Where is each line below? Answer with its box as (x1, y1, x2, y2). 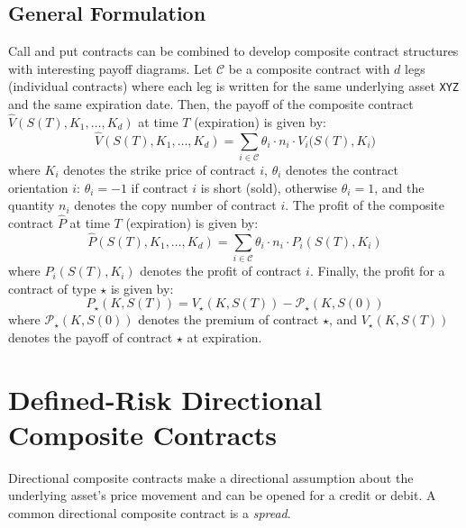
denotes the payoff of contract (8, 327, 173, 346)
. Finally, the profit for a (309, 261, 445, 280)
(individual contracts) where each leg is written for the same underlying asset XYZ (8, 77, 459, 96)
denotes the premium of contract (138, 310, 319, 329)
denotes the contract (286, 160, 398, 178)
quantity (8, 196, 55, 214)
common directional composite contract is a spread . (8, 504, 291, 523)
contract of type (8, 278, 96, 297)
